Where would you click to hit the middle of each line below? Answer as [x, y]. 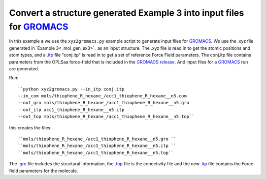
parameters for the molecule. [49, 171]
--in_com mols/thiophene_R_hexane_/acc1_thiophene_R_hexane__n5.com [102, 96]
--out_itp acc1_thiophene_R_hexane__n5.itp [71, 110]
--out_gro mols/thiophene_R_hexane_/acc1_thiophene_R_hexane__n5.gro [104, 103]
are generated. [24, 68]
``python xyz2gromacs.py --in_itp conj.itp [71, 89]
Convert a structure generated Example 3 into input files [127, 13]
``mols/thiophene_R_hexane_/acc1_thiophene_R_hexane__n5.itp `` [97, 146]
